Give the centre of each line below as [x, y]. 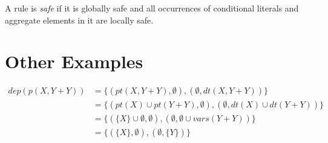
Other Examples [74, 61]
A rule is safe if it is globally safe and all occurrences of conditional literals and [152, 8]
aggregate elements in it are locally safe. [79, 20]
